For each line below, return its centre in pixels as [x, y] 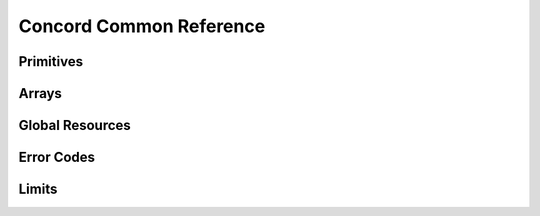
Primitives [51, 61]
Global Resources [75, 125]
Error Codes [56, 157]
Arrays [40, 93]
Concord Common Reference [142, 26]
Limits [38, 189]
